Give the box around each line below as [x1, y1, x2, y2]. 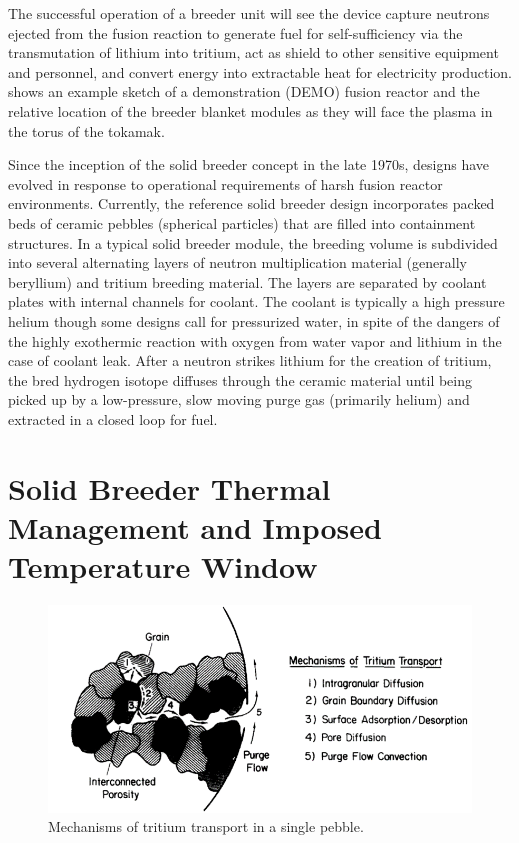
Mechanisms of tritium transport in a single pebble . [48, 816, 364, 837]
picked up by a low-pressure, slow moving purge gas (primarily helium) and [8, 389, 470, 410]
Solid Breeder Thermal [8, 467, 331, 508]
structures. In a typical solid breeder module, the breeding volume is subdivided [8, 232, 498, 253]
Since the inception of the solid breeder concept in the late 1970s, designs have [8, 154, 490, 175]
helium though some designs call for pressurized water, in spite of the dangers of [8, 310, 500, 331]
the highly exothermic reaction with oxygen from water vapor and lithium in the [8, 330, 502, 351]
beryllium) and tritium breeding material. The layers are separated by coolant [8, 271, 487, 292]
